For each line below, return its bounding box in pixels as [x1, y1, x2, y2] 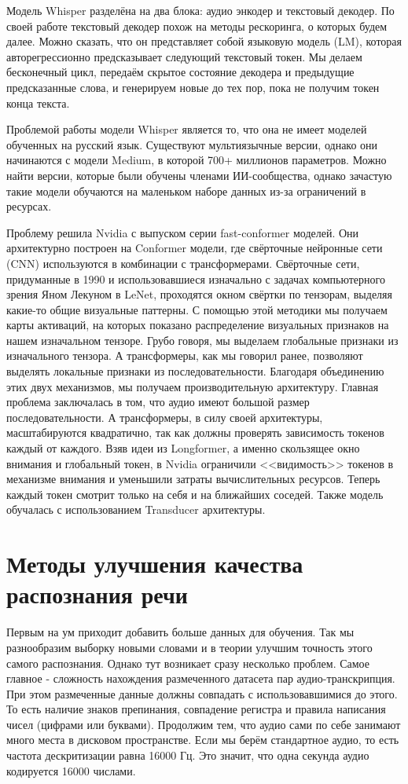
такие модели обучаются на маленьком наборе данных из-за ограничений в [6, 182, 366, 199]
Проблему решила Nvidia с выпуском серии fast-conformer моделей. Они [6, 224, 359, 240]
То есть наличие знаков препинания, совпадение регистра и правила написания [6, 701, 386, 717]
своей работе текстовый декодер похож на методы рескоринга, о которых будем [6, 17, 388, 34]
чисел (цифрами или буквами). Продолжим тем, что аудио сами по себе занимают [6, 716, 401, 732]
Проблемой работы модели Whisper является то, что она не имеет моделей [6, 121, 367, 137]
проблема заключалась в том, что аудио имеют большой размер [6, 394, 310, 410]
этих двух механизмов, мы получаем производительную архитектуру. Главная [6, 378, 379, 394]
